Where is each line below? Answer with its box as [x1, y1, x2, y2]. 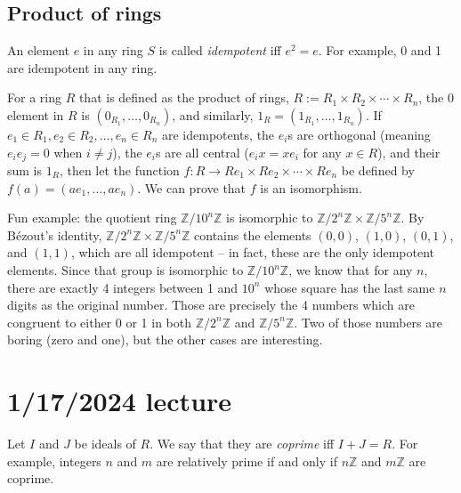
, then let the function [59, 161, 180, 180]
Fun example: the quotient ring [7, 208, 177, 227]
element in [7, 105, 64, 124]
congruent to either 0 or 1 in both [7, 312, 192, 331]
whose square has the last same [264, 278, 435, 296]
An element [7, 41, 69, 60]
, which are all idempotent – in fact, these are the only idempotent [70, 243, 435, 262]
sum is [7, 161, 43, 180]
